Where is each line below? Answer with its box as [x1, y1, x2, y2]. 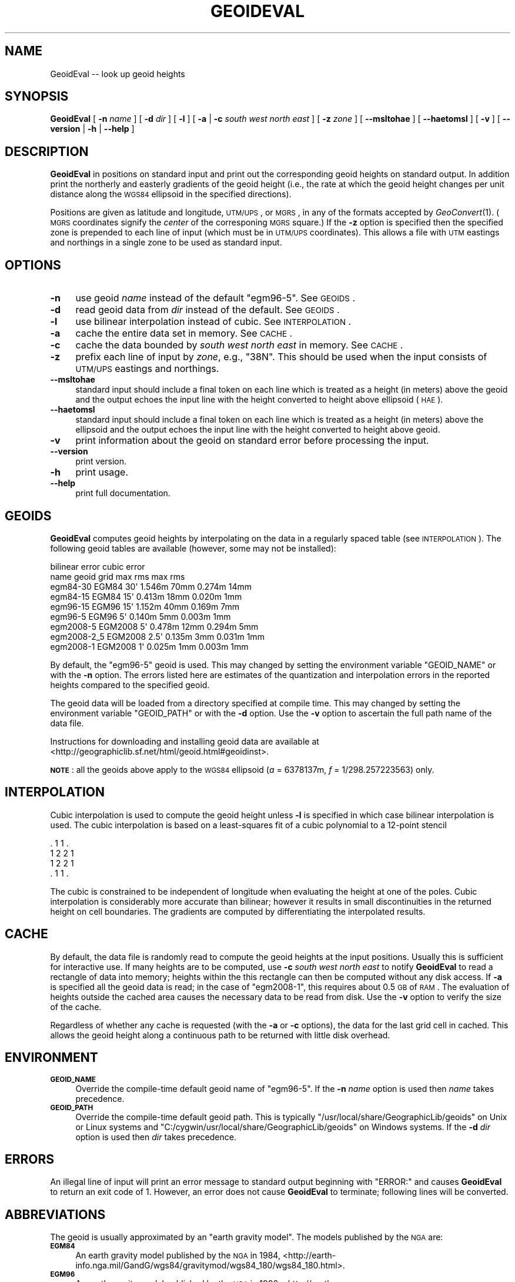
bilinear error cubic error [50, 561, 145, 572]
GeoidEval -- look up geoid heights [50, 68, 185, 79]
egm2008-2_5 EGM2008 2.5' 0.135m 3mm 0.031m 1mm [50, 631, 265, 642]
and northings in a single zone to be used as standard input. [50, 237, 282, 248]
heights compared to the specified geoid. [50, 679, 210, 690]
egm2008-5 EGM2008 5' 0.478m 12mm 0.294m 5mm [50, 621, 259, 632]
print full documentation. [75, 488, 170, 499]
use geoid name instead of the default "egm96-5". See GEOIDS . [75, 292, 356, 304]
